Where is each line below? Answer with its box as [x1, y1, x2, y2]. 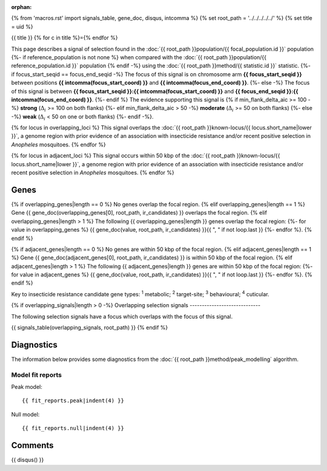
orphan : [11, 4, 32, 10]
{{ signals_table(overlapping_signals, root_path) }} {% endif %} [11, 324, 168, 331]
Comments [11, 440, 54, 450]
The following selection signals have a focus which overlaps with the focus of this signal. [11, 313, 233, 320]
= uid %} [11, 23, 33, 30]
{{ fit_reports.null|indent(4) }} [22, 425, 124, 432]
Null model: [11, 411, 40, 418]
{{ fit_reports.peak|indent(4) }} [22, 397, 124, 404]
